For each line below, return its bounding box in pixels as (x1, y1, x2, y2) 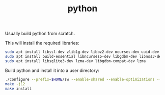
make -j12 (5, 81, 26, 86)
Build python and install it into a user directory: (5, 67, 100, 73)
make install (5, 86, 32, 91)
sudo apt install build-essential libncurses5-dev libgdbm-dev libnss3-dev (5, 54, 164, 59)
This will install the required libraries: (5, 40, 80, 46)
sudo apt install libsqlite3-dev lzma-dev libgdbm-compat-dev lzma (5, 58, 146, 64)
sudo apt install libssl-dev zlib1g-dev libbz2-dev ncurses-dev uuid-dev (5, 49, 160, 54)
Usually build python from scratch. (5, 30, 75, 37)
